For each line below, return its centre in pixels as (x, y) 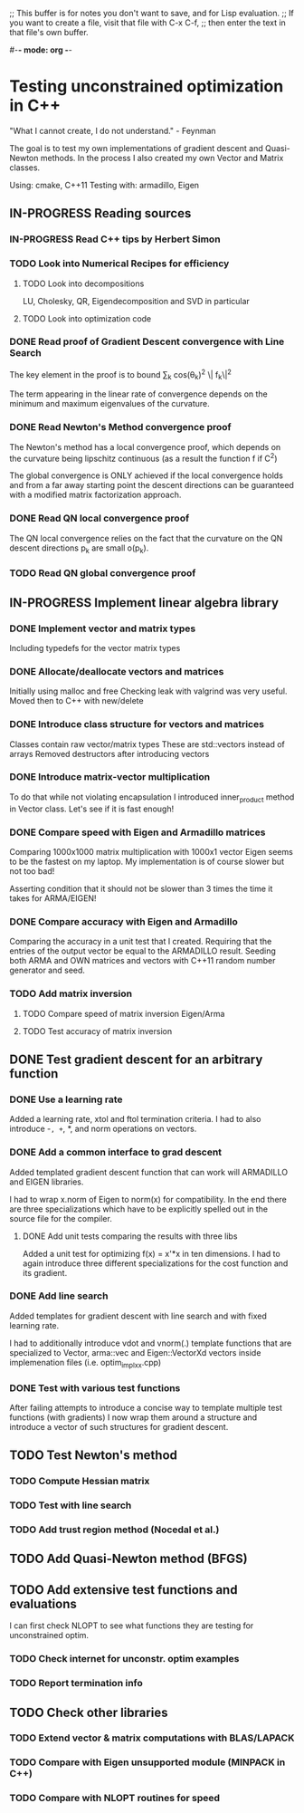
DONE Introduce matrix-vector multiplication (110, 777)
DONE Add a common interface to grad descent (116, 1152)
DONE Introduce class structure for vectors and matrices (137, 724)
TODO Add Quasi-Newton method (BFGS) (128, 1559)
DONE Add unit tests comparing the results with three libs (130, 1236)
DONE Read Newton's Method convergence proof (121, 427)
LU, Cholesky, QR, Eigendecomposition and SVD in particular (136, 301)
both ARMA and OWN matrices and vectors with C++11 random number (142, 961)
